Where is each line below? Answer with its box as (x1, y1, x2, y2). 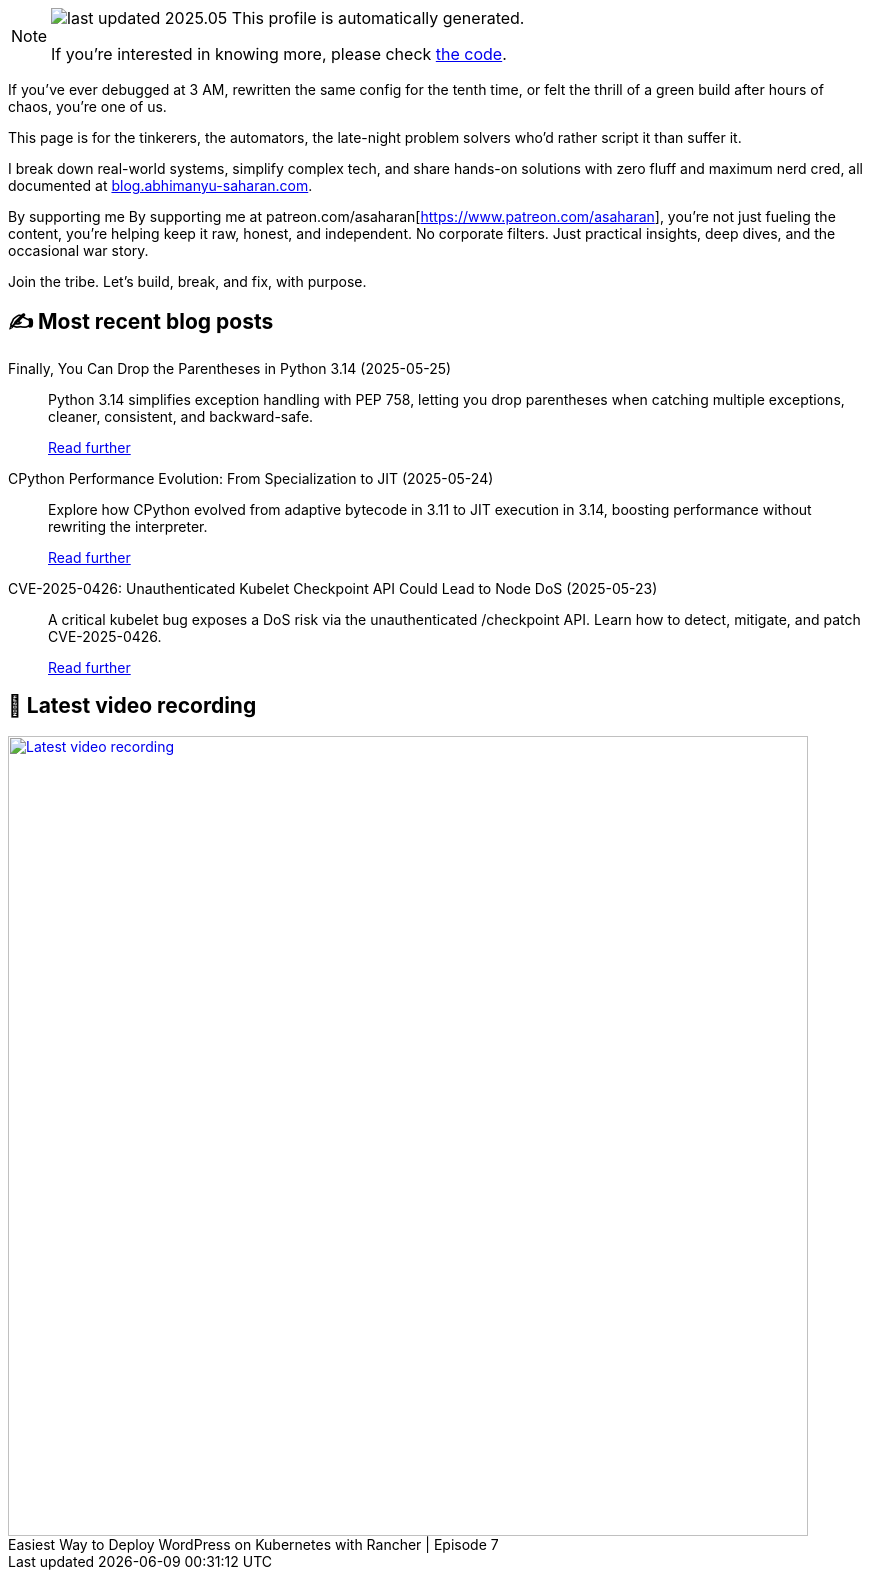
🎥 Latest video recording (8, 693, 257, 719)
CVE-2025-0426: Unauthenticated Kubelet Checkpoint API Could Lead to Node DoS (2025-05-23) (8, 579, 658, 597)
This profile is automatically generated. (231, 8, 525, 28)
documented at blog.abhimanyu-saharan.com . (8, 177, 313, 194)
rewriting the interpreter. (48, 517, 208, 535)
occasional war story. (8, 242, 149, 259)
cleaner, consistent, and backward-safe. (48, 407, 314, 425)
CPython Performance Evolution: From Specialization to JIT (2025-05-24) (8, 469, 494, 487)
